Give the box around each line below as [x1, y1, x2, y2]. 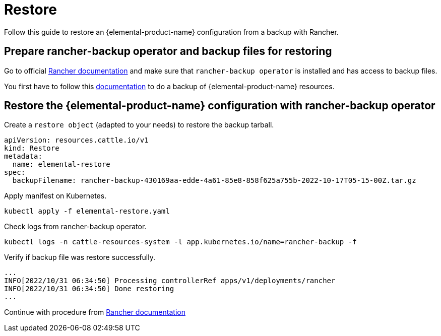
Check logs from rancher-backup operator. [4, 222, 147, 231]
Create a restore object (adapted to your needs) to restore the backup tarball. [4, 120, 274, 129]
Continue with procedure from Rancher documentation [4, 308, 185, 317]
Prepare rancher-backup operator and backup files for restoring [4, 45, 332, 58]
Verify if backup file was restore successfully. [4, 253, 155, 262]
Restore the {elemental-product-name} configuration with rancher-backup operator [4, 99, 435, 112]
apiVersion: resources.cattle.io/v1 [4, 136, 149, 145]
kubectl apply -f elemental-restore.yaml [4, 207, 170, 216]
